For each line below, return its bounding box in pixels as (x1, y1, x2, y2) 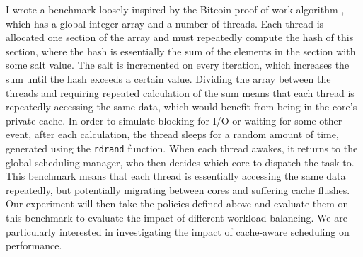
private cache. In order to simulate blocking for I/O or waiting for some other (6, 113, 342, 127)
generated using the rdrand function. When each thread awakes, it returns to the (6, 140, 358, 155)
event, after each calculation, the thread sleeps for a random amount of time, (6, 127, 339, 142)
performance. (6, 238, 62, 253)
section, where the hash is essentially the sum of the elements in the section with (6, 43, 356, 58)
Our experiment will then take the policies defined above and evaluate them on (6, 196, 349, 211)
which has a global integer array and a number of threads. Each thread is (6, 16, 324, 30)
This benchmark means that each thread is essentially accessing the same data (6, 169, 346, 183)
